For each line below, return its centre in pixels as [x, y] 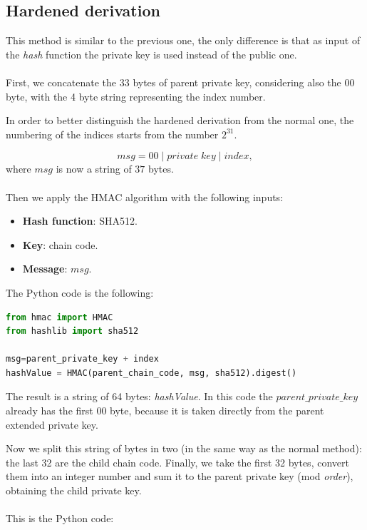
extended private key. [52, 424]
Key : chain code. [60, 244]
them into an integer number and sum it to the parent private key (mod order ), [180, 476]
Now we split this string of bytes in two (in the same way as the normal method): [184, 448]
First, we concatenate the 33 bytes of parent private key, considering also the [174, 82]
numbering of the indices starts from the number [112, 134]
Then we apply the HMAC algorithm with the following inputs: [145, 197]
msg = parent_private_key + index [82, 359]
